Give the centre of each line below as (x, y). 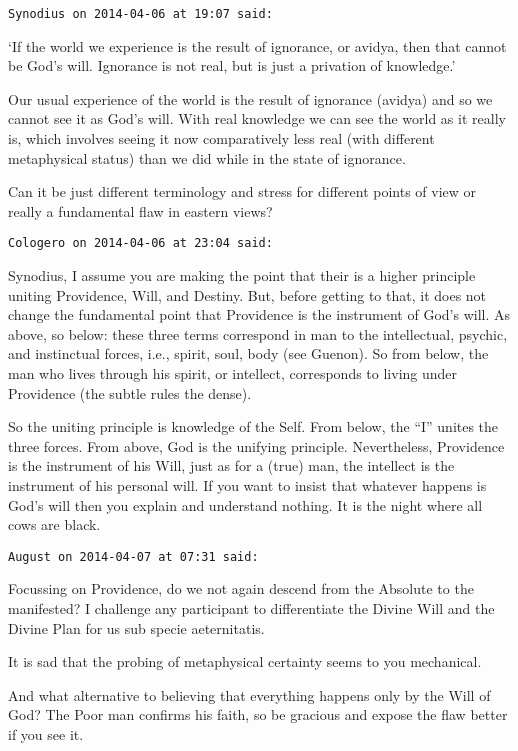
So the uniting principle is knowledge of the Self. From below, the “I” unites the (253, 426)
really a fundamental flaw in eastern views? (140, 210)
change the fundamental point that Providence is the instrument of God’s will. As (259, 314)
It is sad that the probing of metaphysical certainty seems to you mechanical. (245, 661)
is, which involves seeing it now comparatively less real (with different (221, 138)
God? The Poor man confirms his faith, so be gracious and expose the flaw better (258, 714)
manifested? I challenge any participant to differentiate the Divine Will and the (251, 608)
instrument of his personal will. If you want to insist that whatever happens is (247, 485)
